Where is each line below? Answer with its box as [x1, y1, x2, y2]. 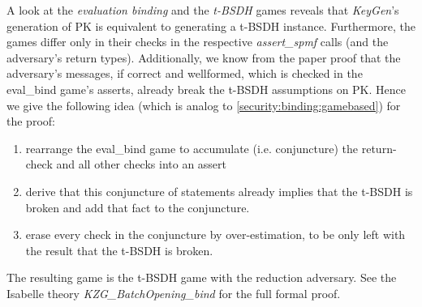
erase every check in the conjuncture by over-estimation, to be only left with [25, 226, 406, 243]
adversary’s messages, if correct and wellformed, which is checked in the [6, 65, 363, 82]
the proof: [6, 113, 55, 130]
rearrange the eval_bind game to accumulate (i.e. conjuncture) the [25, 139, 359, 156]
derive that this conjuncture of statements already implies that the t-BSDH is [25, 182, 413, 199]
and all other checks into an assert [56, 156, 227, 173]
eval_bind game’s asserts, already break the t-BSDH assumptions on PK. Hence [6, 80, 406, 97]
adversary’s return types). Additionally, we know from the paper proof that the [6, 49, 401, 66]
